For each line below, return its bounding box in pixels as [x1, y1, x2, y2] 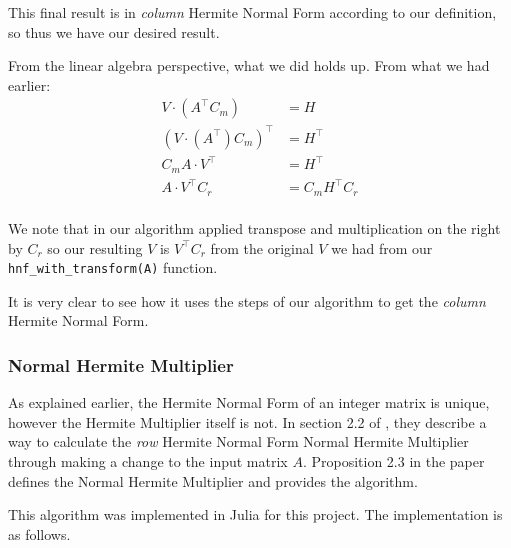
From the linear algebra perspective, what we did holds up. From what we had [8, 55, 490, 76]
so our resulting [47, 237, 143, 258]
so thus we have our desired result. [8, 21, 220, 42]
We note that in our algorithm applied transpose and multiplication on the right [8, 217, 501, 238]
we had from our [331, 237, 433, 258]
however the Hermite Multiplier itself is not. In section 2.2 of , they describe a [8, 411, 487, 432]
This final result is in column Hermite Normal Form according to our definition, [8, 2, 497, 22]
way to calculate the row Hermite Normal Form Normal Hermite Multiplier [8, 431, 469, 452]
